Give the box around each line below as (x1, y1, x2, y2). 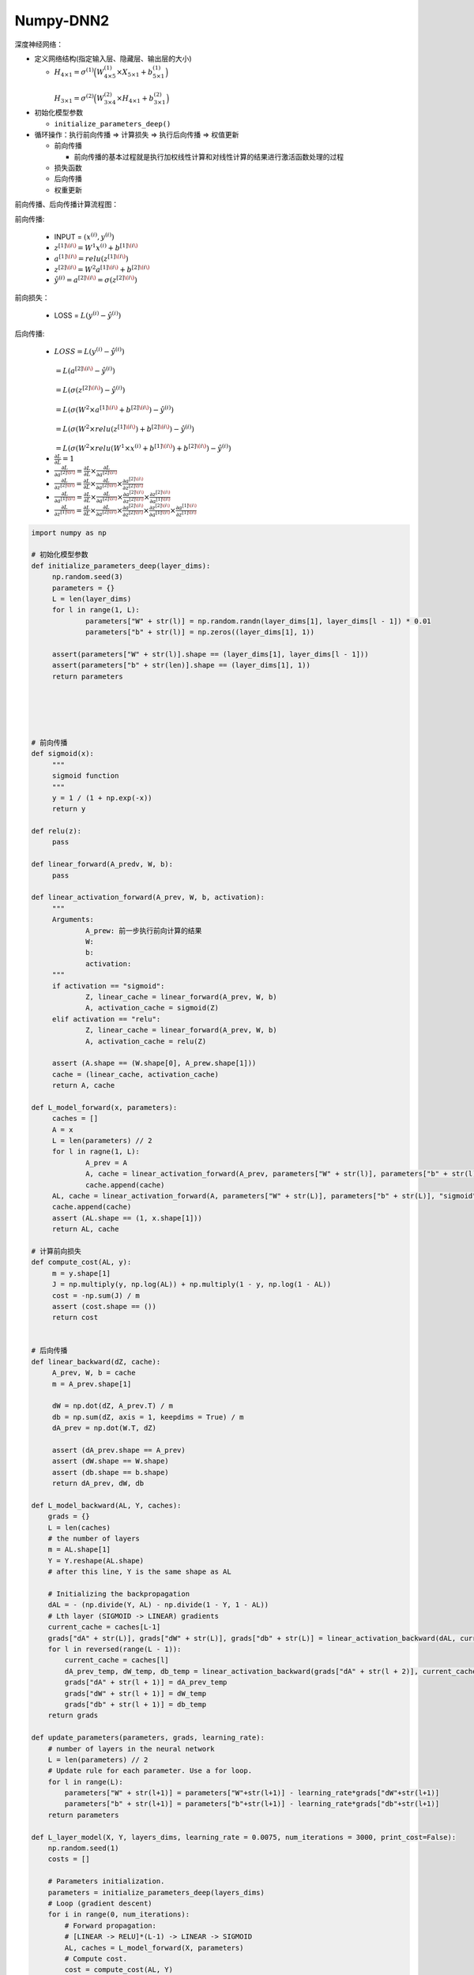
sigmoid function (51, 771, 119, 781)
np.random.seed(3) (51, 573, 124, 581)
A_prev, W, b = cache (51, 1368, 136, 1378)
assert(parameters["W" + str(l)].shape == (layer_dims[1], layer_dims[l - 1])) (51, 649, 369, 659)
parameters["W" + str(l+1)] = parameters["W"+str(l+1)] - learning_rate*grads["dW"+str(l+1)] (64, 1789, 440, 1797)
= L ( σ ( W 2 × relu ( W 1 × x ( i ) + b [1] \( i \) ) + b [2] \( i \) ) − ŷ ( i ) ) (55, 442, 231, 453)
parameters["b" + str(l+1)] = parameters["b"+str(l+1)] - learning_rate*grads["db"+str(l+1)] (64, 1800, 440, 1808)
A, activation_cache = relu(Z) (85, 1036, 207, 1046)
